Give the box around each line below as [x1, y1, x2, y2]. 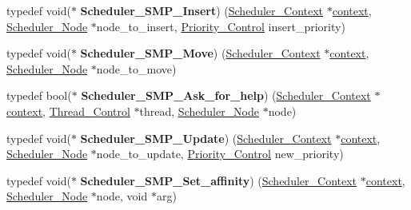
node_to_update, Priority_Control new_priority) [96, 145, 344, 162]
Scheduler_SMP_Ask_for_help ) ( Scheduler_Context [81, 87, 371, 104]
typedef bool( [6, 87, 72, 104]
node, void [96, 188, 148, 204]
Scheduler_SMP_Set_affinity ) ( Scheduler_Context [80, 172, 357, 188]
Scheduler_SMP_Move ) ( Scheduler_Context [80, 45, 321, 61]
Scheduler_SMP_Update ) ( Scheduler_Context [80, 129, 332, 146]
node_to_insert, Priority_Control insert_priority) [96, 18, 345, 34]
